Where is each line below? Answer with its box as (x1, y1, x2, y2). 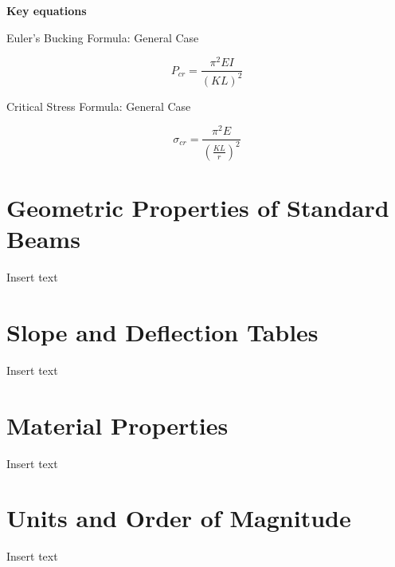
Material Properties (6, 408, 229, 441)
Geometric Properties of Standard (6, 191, 389, 223)
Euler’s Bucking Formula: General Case (6, 29, 199, 45)
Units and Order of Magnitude (6, 502, 351, 534)
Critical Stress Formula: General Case (6, 97, 191, 114)
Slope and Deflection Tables (6, 315, 319, 348)
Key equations (6, 2, 87, 18)
